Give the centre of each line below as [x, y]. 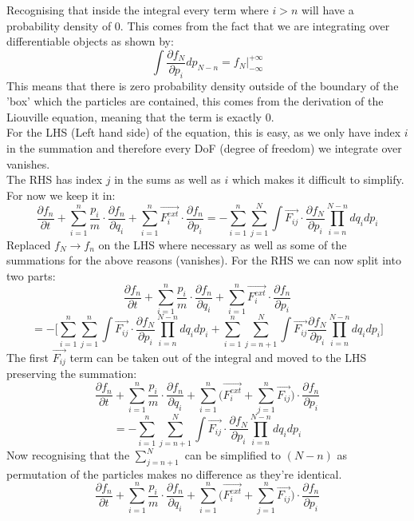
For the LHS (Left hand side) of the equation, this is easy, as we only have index [204, 132]
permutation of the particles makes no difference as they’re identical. [174, 473]
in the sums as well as [168, 179]
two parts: [31, 275]
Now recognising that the [68, 455]
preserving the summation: [72, 374]
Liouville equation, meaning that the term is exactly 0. [140, 116]
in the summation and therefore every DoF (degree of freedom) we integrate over [204, 148]
